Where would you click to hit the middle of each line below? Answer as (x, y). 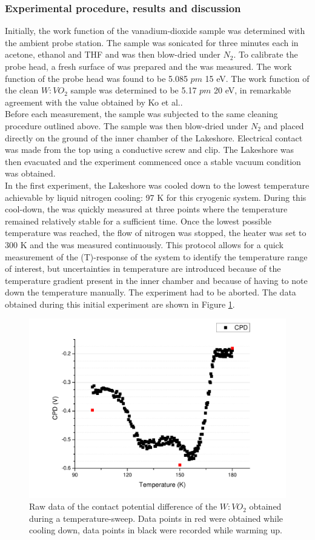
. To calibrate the (266, 54)
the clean (22, 90)
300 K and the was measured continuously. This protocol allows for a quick (144, 244)
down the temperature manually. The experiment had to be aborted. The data (151, 292)
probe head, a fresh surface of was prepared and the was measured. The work (148, 66)
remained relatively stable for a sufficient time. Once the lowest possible (138, 221)
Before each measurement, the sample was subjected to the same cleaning (141, 114)
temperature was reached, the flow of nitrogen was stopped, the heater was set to (156, 233)
